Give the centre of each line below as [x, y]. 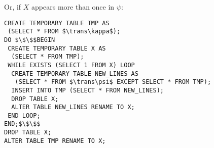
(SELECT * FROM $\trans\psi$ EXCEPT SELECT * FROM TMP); [113, 82]
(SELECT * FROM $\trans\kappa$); [64, 32]
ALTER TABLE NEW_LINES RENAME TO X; [73, 107]
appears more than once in [73, 7]
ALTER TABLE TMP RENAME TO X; [55, 141]
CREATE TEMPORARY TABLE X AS [57, 48]
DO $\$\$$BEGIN [30, 40]
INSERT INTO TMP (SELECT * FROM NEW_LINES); [87, 90]
